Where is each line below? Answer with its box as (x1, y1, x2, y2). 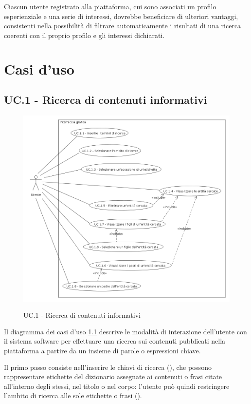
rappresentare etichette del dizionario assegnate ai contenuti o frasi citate (4, 371, 222, 382)
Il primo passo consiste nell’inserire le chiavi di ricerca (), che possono (4, 362, 212, 372)
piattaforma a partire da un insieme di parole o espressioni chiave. (4, 345, 201, 355)
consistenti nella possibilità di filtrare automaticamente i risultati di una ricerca (4, 20, 241, 31)
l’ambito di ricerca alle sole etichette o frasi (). (4, 390, 142, 401)
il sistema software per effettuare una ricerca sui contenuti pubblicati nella (4, 336, 226, 346)
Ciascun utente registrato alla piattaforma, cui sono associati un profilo (4, 1, 216, 11)
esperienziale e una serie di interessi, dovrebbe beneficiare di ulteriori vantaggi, (4, 11, 238, 21)
